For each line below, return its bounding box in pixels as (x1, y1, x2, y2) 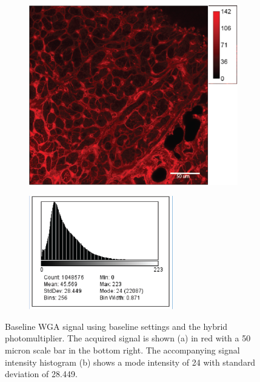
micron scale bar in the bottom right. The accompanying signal (5, 343, 240, 356)
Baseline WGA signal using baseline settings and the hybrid (5, 320, 228, 332)
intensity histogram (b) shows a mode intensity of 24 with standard (5, 355, 256, 368)
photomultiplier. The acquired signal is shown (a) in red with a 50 (5, 332, 251, 344)
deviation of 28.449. (5, 367, 78, 380)
